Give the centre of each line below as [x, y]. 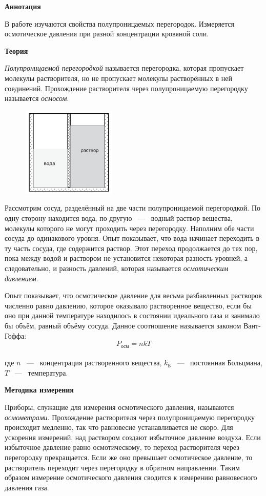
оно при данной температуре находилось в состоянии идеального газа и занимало [132, 315]
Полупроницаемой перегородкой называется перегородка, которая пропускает [124, 68]
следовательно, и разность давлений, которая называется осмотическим [117, 268]
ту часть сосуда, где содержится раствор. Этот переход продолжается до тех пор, [131, 248]
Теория [16, 50]
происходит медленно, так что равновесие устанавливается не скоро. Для [119, 427]
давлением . [22, 278]
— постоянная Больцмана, [220, 363]
